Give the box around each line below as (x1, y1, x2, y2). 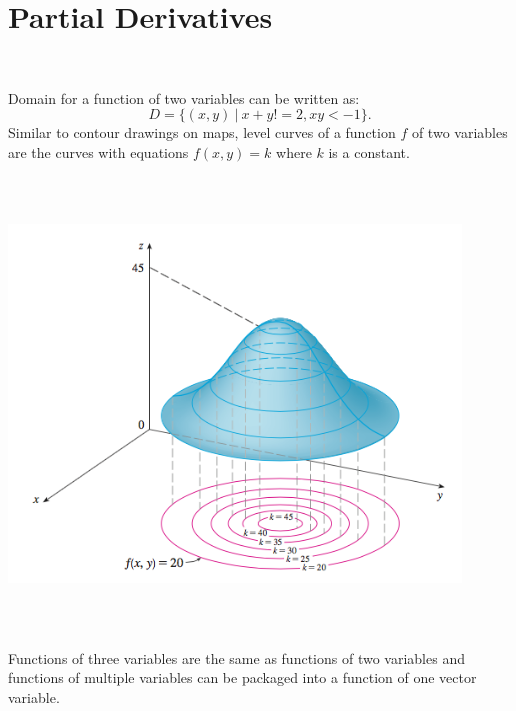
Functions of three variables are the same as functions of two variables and (8, 647, 465, 668)
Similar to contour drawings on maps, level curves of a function (8, 122, 396, 143)
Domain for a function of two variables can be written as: (8, 87, 360, 108)
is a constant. (328, 141, 410, 162)
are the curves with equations (8, 141, 189, 162)
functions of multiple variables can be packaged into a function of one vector (8, 667, 477, 688)
